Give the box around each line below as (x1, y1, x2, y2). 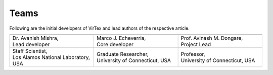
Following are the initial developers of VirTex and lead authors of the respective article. (9, 25, 190, 31)
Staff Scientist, (12, 47, 48, 54)
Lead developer (12, 41, 50, 48)
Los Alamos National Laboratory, (12, 53, 90, 60)
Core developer (97, 41, 134, 48)
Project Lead (180, 41, 211, 48)
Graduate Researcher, (97, 50, 149, 57)
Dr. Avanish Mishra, (12, 34, 59, 41)
